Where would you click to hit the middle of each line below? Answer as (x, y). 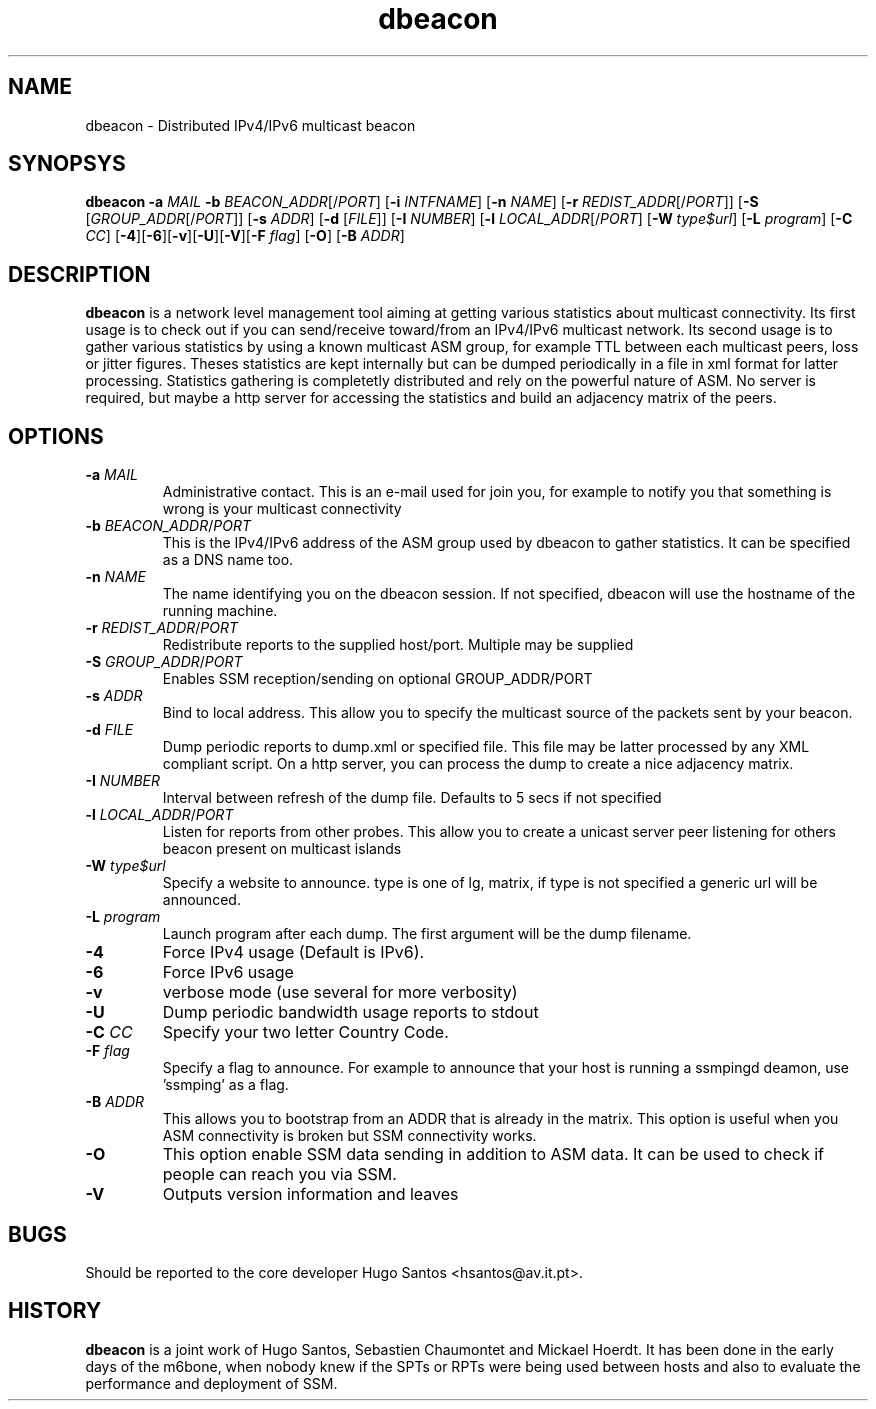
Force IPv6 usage (228, 972)
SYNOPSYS (67, 164)
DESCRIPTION (79, 274)
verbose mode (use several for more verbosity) (340, 992)
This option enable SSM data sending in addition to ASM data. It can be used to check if (493, 1154)
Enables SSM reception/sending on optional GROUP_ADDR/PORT (377, 679)
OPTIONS (56, 436)
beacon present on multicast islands (282, 849)
